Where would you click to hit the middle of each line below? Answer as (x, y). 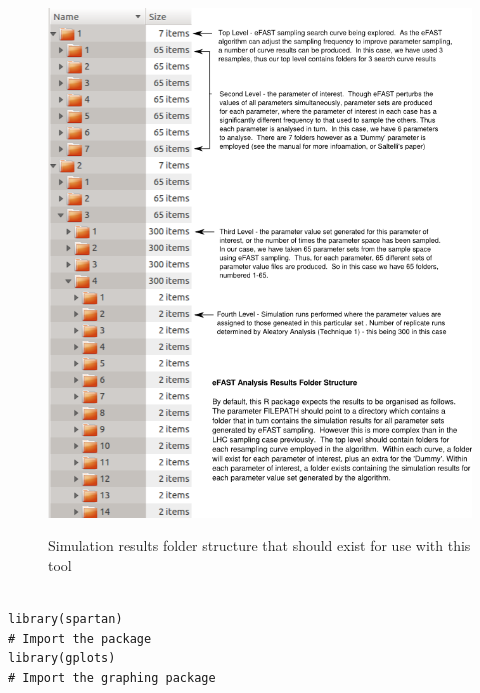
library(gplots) (62, 658)
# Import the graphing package (112, 677)
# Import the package (80, 638)
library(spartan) (65, 618)
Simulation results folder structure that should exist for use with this (259, 545)
